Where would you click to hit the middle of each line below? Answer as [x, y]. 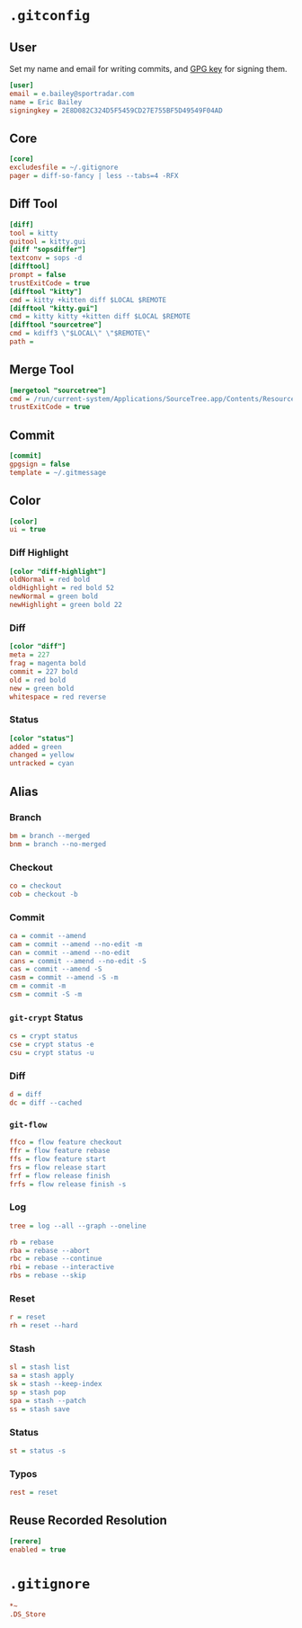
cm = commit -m [38, 986]
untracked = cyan [42, 764]
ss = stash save [40, 1409]
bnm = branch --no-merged [58, 844]
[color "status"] [42, 738]
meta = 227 [30, 655]
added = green [36, 747]
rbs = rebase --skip [48, 1275]
